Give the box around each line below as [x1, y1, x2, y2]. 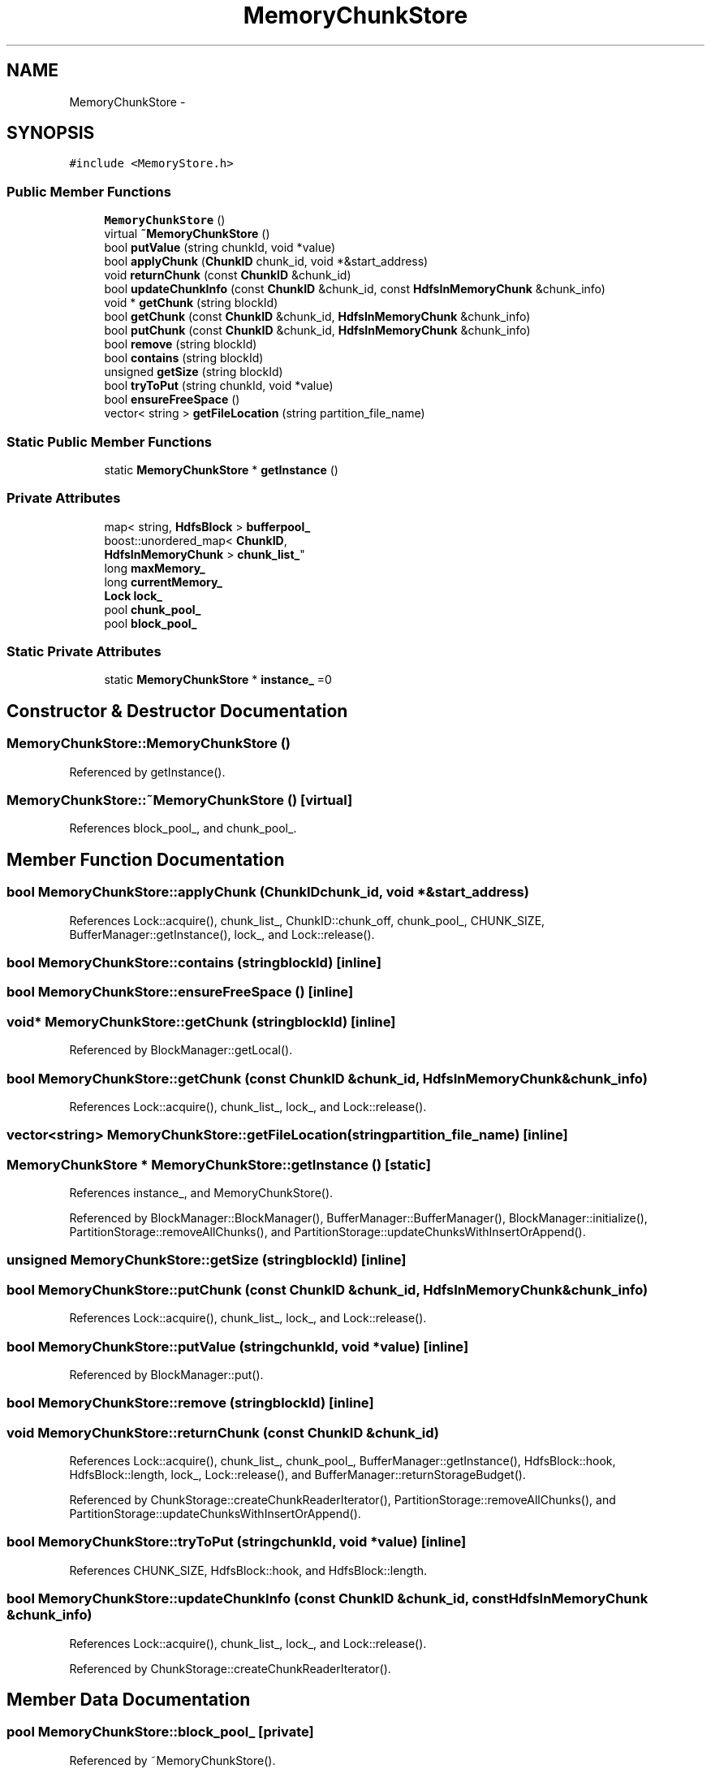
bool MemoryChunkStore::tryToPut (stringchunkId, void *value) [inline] [6, 1533, 467, 1551]
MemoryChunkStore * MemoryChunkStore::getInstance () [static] [6, 1156, 431, 1173]
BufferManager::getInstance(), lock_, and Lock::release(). [69, 927, 375, 941]
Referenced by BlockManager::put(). [69, 1367, 264, 1382]
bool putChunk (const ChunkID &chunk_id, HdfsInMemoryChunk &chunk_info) [104, 323, 531, 338]
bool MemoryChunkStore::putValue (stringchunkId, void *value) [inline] [6, 1338, 469, 1355]
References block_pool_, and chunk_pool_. [69, 821, 297, 836]
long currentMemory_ [104, 574, 222, 589]
